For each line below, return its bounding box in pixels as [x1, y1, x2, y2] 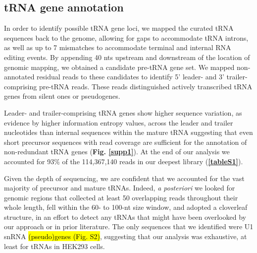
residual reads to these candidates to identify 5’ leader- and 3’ [37, 71, 224, 82]
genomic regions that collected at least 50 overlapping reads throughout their [4, 192, 238, 202]
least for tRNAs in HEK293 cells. [4, 241, 105, 251]
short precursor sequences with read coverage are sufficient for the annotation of [4, 136, 247, 147]
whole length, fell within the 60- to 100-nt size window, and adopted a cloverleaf [4, 202, 248, 212]
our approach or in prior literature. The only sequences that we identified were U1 [4, 221, 254, 232]
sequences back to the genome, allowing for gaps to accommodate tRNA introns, [4, 32, 249, 43]
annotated [4, 71, 35, 82]
